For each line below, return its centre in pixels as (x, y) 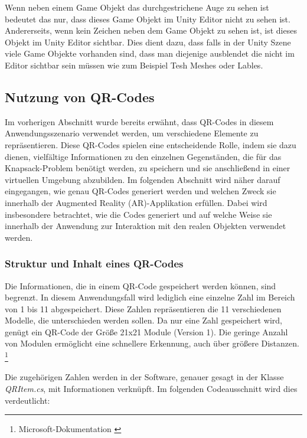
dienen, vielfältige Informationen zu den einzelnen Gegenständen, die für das (143, 156)
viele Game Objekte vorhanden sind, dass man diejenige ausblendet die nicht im (150, 53)
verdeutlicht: (27, 400)
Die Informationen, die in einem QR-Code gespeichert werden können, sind (141, 285)
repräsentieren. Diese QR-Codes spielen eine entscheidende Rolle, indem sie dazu (151, 144)
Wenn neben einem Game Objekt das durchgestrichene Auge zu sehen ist (137, 7)
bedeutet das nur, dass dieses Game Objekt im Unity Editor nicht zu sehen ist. (148, 19)
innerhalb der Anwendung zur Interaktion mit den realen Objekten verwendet (146, 226)
